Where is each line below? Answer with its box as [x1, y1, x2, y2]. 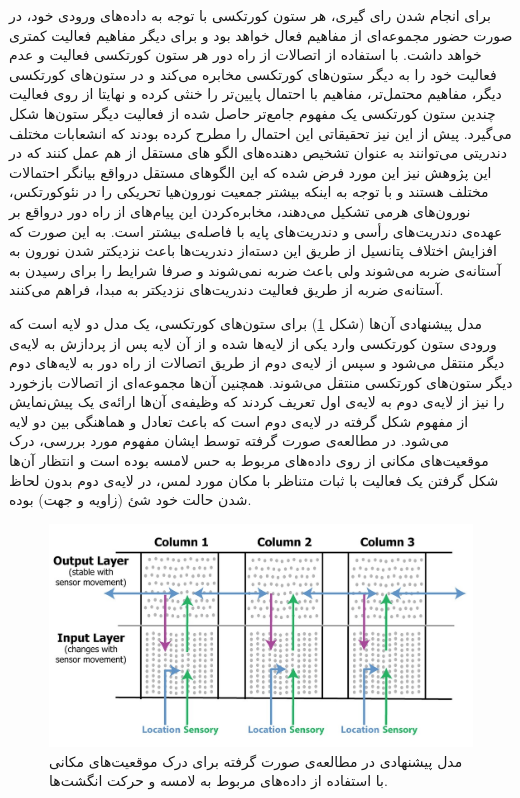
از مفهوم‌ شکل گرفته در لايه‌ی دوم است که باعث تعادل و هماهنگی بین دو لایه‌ [9, 410, 469, 431]
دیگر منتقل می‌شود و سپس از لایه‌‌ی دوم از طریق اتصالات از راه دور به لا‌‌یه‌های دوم [9, 352, 505, 373]
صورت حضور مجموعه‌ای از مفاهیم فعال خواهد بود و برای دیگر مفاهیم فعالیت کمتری [9, 24, 513, 45]
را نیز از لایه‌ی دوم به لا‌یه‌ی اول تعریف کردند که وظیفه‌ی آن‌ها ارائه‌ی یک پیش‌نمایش [9, 391, 505, 412]
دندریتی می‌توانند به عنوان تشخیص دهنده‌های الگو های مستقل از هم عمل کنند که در [9, 142, 507, 163]
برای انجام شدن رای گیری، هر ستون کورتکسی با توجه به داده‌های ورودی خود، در [9, 5, 491, 25]
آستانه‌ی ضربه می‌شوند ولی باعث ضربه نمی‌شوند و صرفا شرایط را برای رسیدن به [9, 259, 502, 280]
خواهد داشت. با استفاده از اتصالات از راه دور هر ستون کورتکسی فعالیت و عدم [9, 44, 482, 65]
